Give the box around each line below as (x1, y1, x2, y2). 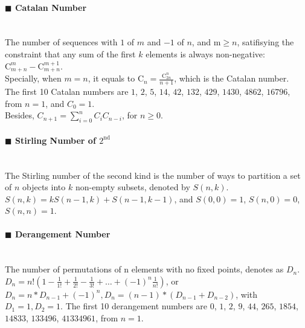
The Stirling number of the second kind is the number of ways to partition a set (5, 169, 301, 181)
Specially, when (5, 72, 62, 85)
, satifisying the (237, 36, 294, 48)
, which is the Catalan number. (174, 72, 289, 85)
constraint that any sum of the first (5, 47, 136, 60)
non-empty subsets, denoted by (75, 181, 190, 193)
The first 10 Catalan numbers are (5, 85, 129, 98)
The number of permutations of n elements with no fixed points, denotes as (5, 263, 284, 275)
